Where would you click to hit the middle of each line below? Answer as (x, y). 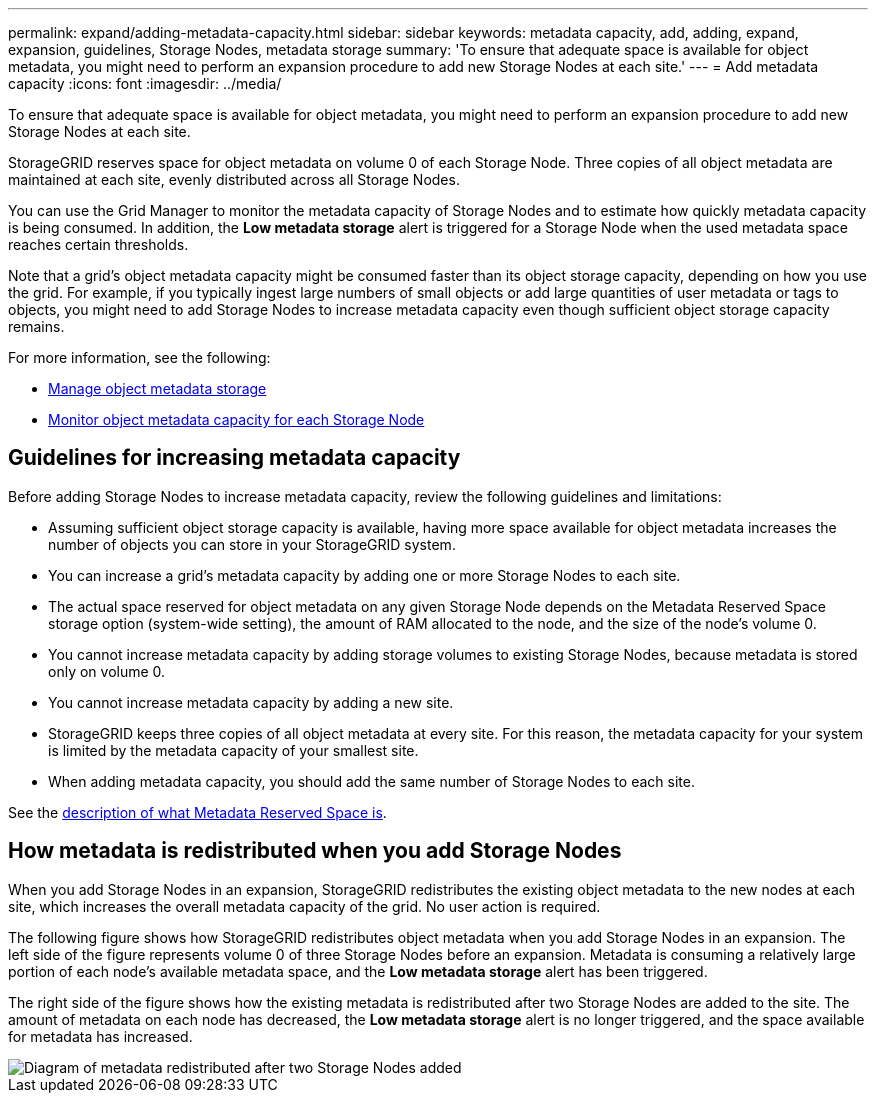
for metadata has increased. (100, 1036)
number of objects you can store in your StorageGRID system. (252, 544)
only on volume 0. (107, 671)
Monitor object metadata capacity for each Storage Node (236, 419)
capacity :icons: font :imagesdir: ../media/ (145, 83)
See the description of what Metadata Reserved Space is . (197, 812)
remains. (36, 326)
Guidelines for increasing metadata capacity (234, 458)
